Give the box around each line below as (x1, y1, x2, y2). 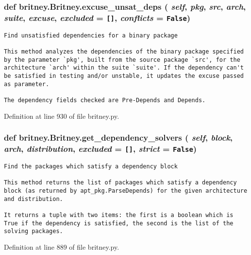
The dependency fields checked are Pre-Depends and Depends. (4, 96, 206, 104)
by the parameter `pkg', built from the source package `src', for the (4, 56, 240, 63)
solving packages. (4, 228, 63, 235)
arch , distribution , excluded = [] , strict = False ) (4, 143, 197, 155)
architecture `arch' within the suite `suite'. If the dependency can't (4, 64, 244, 72)
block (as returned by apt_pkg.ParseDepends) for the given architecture (4, 187, 248, 194)
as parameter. (4, 80, 50, 88)
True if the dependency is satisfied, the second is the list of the (4, 219, 234, 227)
